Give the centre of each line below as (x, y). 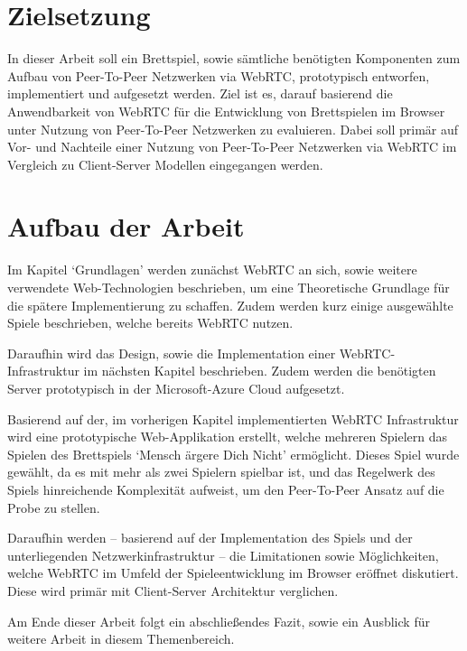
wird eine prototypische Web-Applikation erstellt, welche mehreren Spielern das (227, 437)
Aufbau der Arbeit (126, 226)
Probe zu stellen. (54, 507)
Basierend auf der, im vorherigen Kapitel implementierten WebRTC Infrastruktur (233, 418)
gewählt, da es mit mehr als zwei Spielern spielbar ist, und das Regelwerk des (221, 472)
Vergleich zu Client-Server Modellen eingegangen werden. (165, 164)
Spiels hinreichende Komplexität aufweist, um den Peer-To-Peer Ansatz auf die (226, 489)
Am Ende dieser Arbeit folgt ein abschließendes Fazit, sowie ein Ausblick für (219, 621)
